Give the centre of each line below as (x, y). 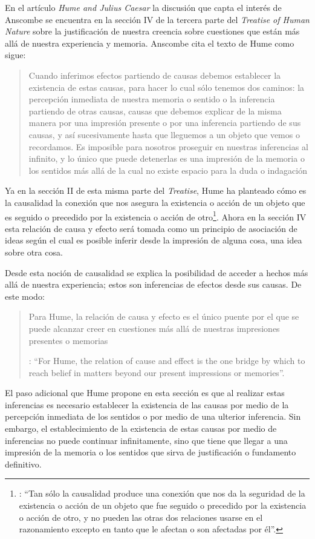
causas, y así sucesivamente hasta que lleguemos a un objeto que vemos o (164, 134)
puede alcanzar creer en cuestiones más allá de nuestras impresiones (154, 328)
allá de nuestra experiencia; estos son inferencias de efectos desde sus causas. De (153, 284)
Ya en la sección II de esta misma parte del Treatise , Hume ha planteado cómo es (156, 190)
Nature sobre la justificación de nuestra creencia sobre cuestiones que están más (152, 31)
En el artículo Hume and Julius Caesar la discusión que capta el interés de (143, 7)
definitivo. (23, 464)
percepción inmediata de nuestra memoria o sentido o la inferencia (152, 99)
